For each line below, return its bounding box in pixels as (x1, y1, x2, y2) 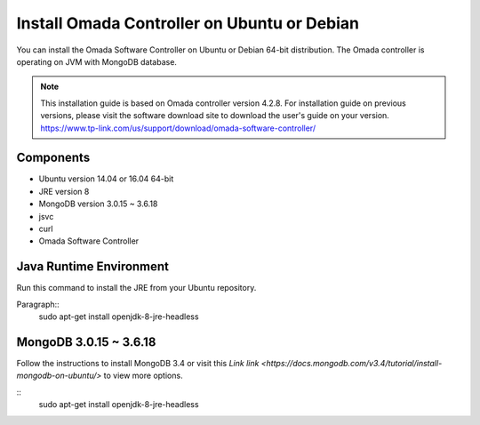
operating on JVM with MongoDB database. (16, 56, 178, 67)
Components (16, 150, 91, 165)
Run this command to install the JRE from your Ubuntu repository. (16, 283, 257, 293)
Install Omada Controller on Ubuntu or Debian (16, 13, 360, 33)
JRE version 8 (38, 186, 90, 196)
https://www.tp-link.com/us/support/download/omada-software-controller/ (40, 123, 316, 133)
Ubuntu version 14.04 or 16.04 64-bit (38, 173, 174, 184)
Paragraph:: (16, 299, 60, 309)
